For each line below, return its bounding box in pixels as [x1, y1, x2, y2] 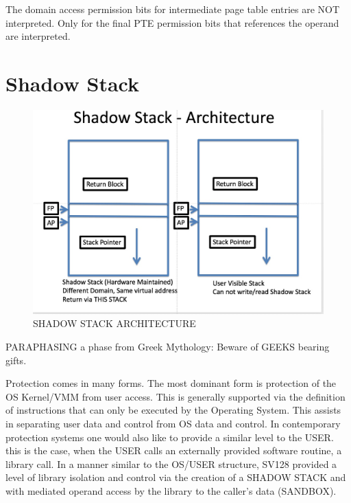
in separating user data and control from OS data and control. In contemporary [5, 416, 341, 430]
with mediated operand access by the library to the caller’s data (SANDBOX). [5, 483, 337, 498]
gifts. [5, 353, 27, 367]
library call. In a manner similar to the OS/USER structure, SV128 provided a [5, 456, 337, 471]
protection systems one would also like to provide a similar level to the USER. [5, 429, 334, 444]
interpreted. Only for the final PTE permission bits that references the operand [5, 15, 339, 30]
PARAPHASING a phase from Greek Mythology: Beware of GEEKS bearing [5, 339, 330, 353]
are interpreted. [5, 29, 71, 43]
